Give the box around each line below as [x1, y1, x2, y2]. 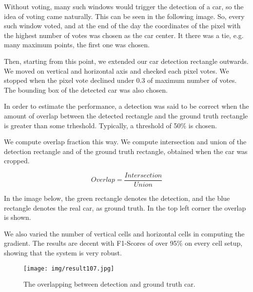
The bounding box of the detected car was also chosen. [4, 84, 168, 95]
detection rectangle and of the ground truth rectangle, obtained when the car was [4, 146, 248, 156]
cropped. [4, 156, 30, 166]
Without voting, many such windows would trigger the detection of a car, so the [4, 1, 244, 11]
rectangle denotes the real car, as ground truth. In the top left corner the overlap [4, 202, 246, 213]
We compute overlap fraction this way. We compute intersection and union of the [4, 136, 247, 147]
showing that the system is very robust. [4, 247, 122, 257]
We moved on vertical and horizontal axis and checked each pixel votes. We [4, 65, 229, 76]
